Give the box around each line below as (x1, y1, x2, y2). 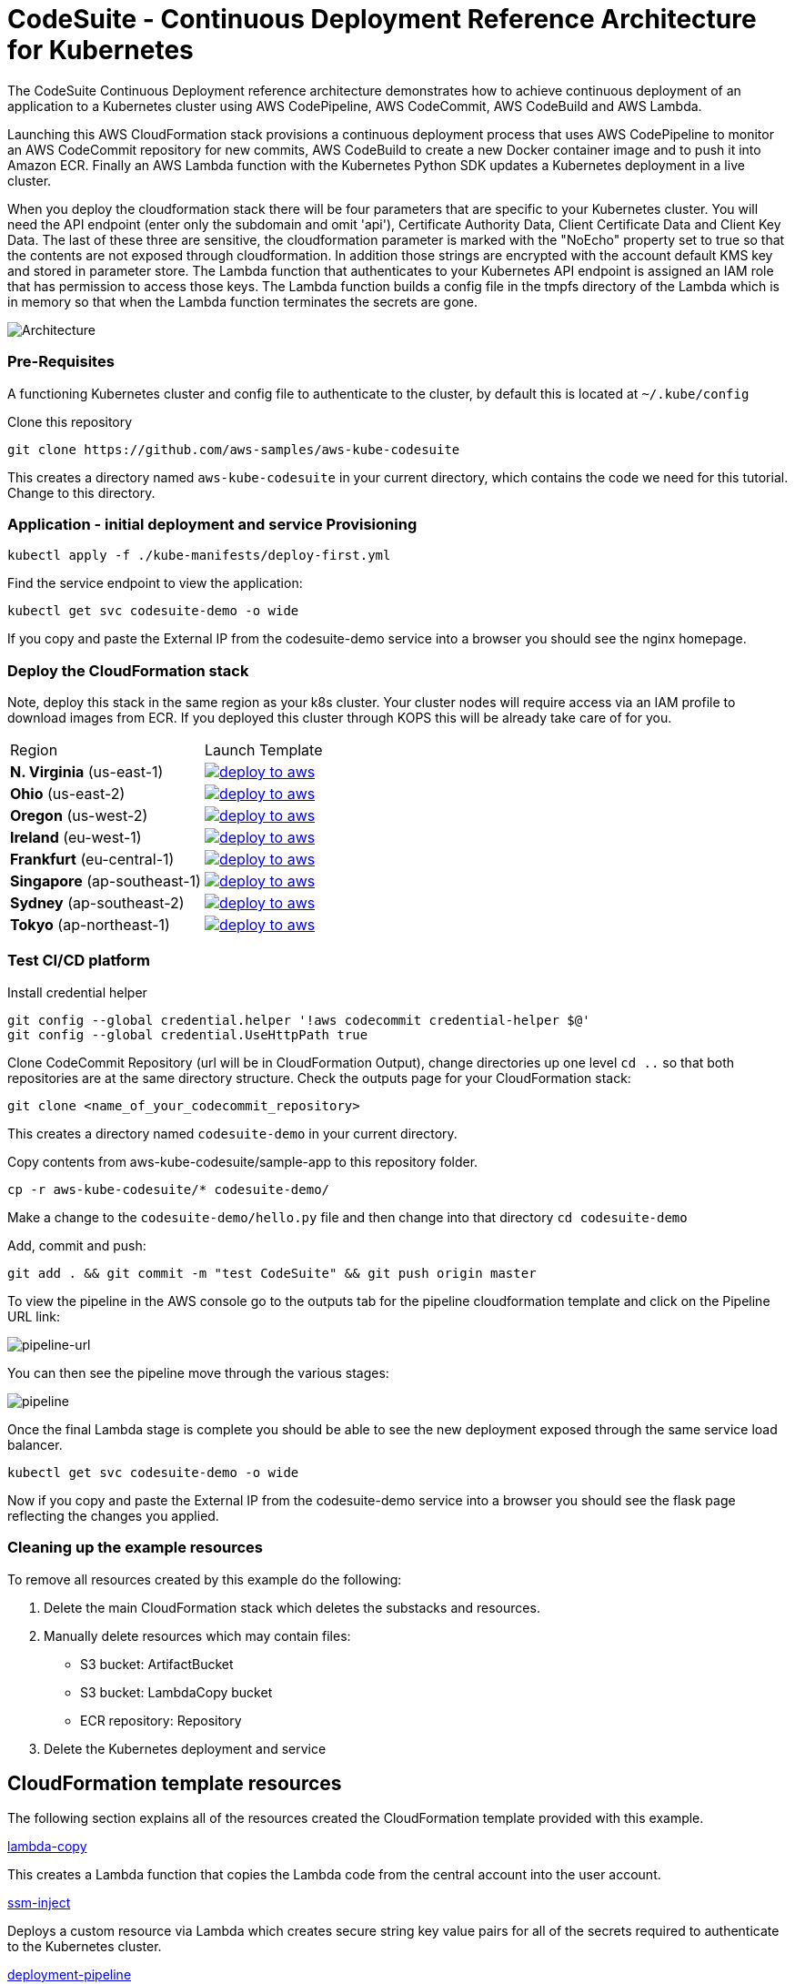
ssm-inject (7, 1895, 71, 1911)
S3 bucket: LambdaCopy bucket (80, 1684, 273, 1700)
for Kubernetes (7, 35, 194, 66)
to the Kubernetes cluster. (7, 1938, 162, 1955)
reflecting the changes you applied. (7, 1507, 219, 1523)
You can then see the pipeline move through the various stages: (7, 1364, 389, 1381)
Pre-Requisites (7, 352, 115, 371)
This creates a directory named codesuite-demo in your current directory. (7, 1125, 458, 1141)
